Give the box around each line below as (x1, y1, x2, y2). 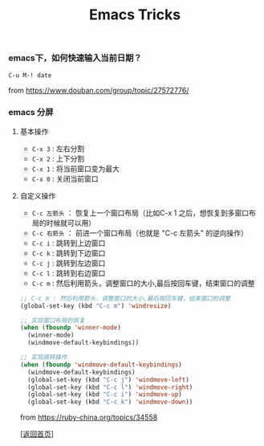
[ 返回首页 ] (19, 429, 55, 439)
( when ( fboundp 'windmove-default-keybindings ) (19, 360, 183, 369)
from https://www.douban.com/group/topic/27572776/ (8, 85, 190, 95)
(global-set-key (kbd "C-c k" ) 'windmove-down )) (27, 398, 193, 407)
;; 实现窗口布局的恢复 (19, 316, 86, 325)
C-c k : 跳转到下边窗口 (31, 248, 106, 258)
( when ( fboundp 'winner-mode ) (19, 324, 122, 332)
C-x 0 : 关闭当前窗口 (31, 174, 99, 183)
